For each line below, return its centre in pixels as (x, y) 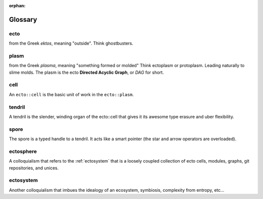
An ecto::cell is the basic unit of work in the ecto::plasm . (71, 94)
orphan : (17, 6)
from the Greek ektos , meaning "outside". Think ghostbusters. (71, 43)
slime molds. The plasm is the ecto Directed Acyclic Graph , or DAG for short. (86, 72)
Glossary (23, 19)
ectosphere (23, 151)
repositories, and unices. (34, 168)
